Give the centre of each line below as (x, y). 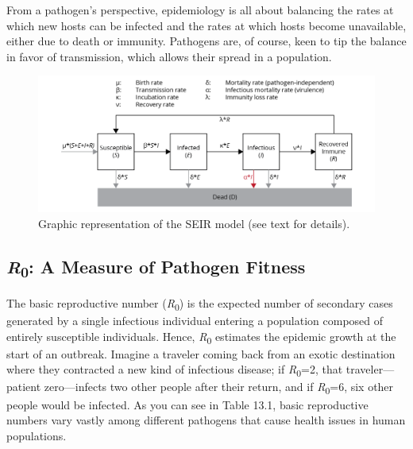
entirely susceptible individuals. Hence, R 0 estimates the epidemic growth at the (201, 337)
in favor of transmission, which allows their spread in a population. (169, 56)
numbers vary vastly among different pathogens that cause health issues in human (206, 420)
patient (24, 387)
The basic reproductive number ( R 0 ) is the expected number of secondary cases (200, 304)
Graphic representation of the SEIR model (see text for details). (194, 223)
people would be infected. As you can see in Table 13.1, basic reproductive (187, 404)
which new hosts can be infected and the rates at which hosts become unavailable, (206, 25)
